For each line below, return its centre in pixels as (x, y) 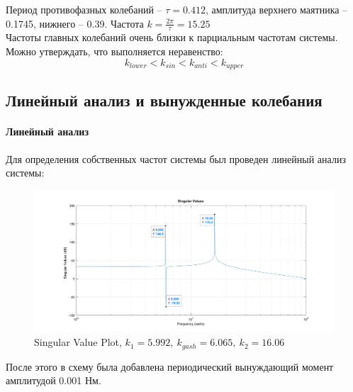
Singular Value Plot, (78, 342)
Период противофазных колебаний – (84, 9)
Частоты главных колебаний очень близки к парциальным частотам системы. (172, 37)
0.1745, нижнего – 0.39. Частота (75, 23)
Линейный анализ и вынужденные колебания (164, 100)
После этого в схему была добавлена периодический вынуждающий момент (170, 366)
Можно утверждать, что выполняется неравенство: (114, 51)
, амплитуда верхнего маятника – (276, 9)
